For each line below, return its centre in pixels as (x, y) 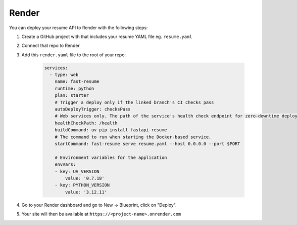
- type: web (64, 75)
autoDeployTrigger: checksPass (93, 109)
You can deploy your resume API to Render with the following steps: (78, 28)
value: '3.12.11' (86, 192)
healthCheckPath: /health (86, 123)
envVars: (65, 165)
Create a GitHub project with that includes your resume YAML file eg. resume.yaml (107, 37)
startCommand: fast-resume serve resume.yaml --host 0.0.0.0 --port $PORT (147, 144)
